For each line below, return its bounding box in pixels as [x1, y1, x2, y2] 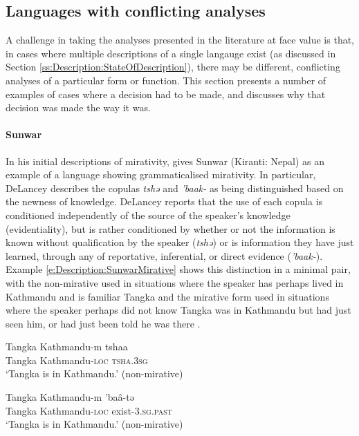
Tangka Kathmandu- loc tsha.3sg [6, 352, 148, 367]
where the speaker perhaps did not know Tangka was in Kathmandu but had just [6, 303, 351, 317]
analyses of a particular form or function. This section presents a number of [6, 73, 326, 87]
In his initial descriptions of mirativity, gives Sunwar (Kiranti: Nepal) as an [6, 153, 325, 168]
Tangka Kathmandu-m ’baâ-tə [6, 390, 134, 404]
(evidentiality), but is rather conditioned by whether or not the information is [6, 221, 335, 236]
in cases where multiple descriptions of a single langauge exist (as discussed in [6, 46, 336, 60]
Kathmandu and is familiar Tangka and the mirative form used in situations [6, 289, 329, 303]
